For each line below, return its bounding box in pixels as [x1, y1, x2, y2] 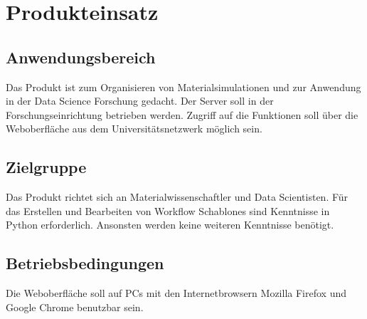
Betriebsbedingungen [6, 252, 164, 274]
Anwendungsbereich [6, 46, 156, 68]
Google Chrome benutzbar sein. [6, 299, 144, 314]
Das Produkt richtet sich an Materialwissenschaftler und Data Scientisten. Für [6, 189, 349, 204]
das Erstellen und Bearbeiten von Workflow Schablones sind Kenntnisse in [6, 203, 330, 218]
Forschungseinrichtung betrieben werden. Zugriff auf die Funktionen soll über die [6, 107, 358, 122]
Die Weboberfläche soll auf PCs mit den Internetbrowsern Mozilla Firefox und [6, 286, 346, 300]
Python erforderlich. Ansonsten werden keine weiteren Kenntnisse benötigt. [6, 217, 334, 232]
